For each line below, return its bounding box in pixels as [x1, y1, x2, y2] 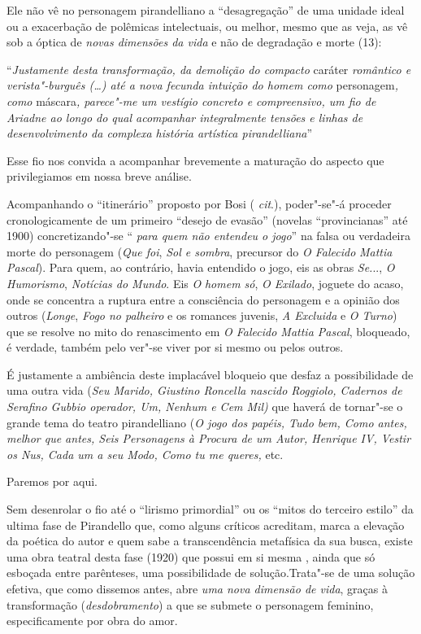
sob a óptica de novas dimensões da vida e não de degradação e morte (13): [7, 33, 382, 50]
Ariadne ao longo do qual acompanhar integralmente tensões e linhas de [7, 108, 363, 125]
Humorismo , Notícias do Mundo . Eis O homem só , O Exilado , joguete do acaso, [7, 274, 404, 291]
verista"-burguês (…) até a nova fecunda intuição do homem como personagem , [7, 77, 398, 94]
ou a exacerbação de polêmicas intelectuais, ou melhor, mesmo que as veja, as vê [7, 17, 408, 34]
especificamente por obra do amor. [7, 612, 178, 629]
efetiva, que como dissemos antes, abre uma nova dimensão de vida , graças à [7, 580, 388, 597]
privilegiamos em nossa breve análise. [7, 168, 192, 185]
